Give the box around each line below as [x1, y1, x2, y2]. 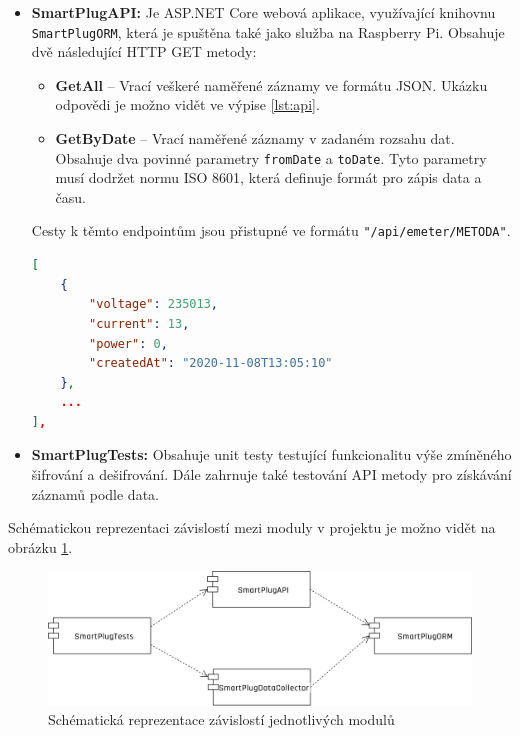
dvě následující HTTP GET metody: [31, 41, 257, 62]
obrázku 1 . [8, 536, 73, 557]
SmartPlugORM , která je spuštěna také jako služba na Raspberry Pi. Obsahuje [31, 21, 505, 42]
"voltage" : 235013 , [89, 297, 218, 312]
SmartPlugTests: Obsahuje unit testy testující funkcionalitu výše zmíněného [31, 444, 512, 465]
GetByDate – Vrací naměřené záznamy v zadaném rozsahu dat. [55, 128, 455, 149]
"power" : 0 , [89, 336, 168, 351]
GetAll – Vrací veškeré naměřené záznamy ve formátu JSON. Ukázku [55, 74, 488, 95]
